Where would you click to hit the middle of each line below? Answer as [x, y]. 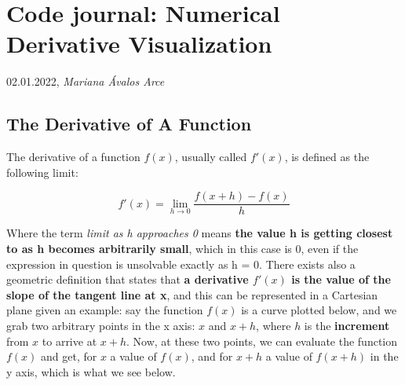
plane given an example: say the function [105, 310]
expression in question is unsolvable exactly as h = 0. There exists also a [181, 264]
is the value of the [341, 279]
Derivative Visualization [139, 44]
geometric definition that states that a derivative [128, 279]
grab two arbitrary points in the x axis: [101, 325]
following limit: [42, 172]
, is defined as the [327, 157]
